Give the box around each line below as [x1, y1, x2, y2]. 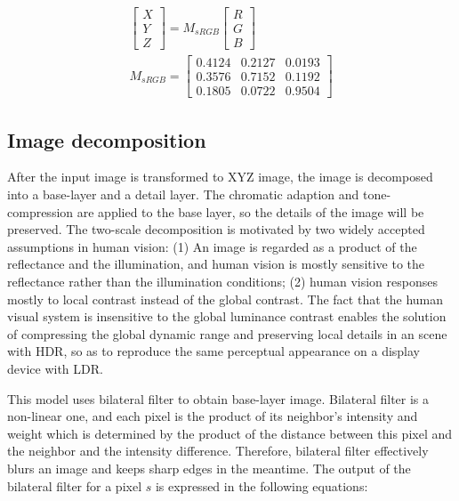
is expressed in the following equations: [155, 476, 368, 495]
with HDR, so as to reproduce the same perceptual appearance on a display [7, 342, 421, 360]
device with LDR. [7, 359, 103, 377]
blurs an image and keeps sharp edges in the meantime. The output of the [7, 458, 411, 477]
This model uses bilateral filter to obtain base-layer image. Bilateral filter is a [7, 389, 430, 408]
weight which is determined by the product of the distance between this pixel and [7, 424, 453, 442]
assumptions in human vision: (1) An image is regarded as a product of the [7, 237, 417, 255]
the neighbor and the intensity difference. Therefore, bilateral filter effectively [7, 441, 429, 460]
